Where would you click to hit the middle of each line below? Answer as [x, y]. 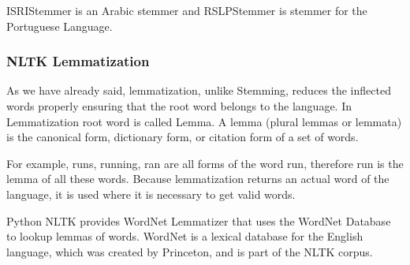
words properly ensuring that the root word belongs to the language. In [179, 106]
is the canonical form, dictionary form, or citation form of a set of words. [183, 137]
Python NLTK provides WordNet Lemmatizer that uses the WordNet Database [199, 220]
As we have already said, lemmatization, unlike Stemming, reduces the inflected [199, 90]
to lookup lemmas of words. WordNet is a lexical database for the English [185, 236]
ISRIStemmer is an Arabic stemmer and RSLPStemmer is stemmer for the [187, 10]
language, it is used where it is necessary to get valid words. [151, 194]
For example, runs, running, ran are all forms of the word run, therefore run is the [205, 163]
